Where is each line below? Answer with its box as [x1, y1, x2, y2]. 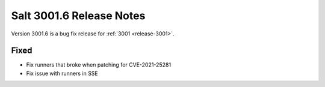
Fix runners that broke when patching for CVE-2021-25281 [26, 61, 172, 68]
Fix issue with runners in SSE [26, 70, 99, 77]
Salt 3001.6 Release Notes [11, 9, 146, 22]
